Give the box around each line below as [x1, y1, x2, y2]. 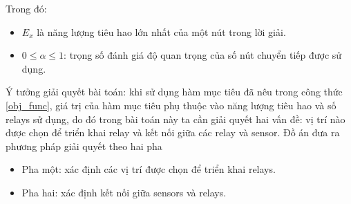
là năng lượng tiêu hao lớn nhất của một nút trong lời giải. [37, 24, 286, 39]
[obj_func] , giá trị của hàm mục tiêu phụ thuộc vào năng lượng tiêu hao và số [6, 98, 336, 112]
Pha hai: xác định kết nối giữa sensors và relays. [21, 185, 227, 199]
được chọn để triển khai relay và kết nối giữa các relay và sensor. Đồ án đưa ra [6, 125, 340, 140]
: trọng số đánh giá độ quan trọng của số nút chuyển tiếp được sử [64, 48, 342, 62]
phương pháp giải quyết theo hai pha [6, 138, 162, 153]
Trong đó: [6, 1, 47, 15]
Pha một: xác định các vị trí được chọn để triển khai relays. [21, 162, 276, 176]
